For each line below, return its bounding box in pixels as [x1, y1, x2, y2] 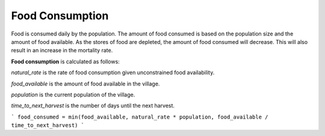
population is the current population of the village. [11, 91, 135, 98]
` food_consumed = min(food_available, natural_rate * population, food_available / [11, 113, 268, 120]
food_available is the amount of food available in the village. [11, 80, 160, 87]
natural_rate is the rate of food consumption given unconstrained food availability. [11, 69, 215, 76]
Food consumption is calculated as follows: [11, 58, 120, 65]
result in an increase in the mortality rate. [11, 47, 113, 54]
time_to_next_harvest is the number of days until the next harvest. [11, 102, 175, 110]
